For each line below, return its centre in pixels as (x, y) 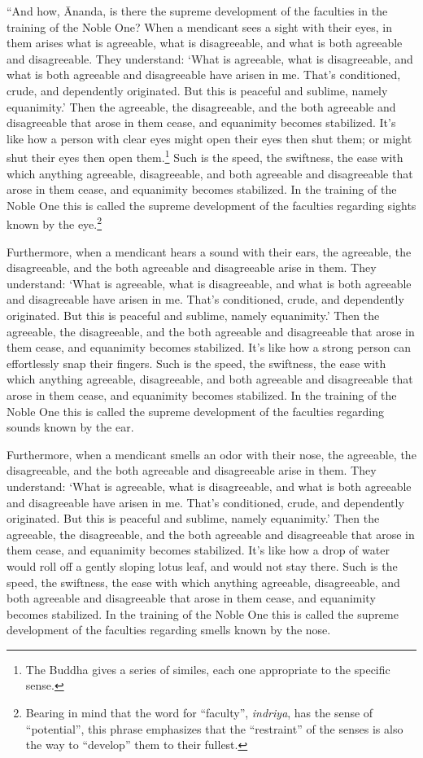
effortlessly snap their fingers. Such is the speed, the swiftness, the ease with (196, 363)
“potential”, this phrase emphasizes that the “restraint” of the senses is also (214, 728)
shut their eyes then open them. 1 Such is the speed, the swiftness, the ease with (205, 156)
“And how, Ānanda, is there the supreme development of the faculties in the (197, 11)
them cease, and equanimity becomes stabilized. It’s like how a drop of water (198, 550)
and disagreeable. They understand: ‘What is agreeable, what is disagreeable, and (210, 58)
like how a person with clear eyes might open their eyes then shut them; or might (209, 138)
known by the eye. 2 (55, 223)
